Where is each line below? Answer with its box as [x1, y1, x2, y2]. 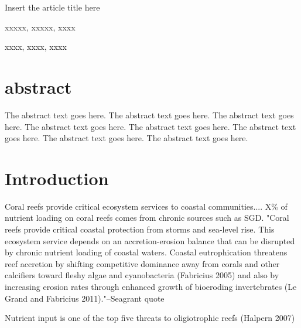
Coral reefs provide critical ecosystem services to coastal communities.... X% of [5, 200, 288, 212]
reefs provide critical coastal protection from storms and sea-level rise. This [5, 223, 275, 235]
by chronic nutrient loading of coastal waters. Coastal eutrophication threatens [5, 246, 288, 258]
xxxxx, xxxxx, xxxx [5, 20, 76, 33]
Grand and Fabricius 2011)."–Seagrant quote [5, 292, 165, 304]
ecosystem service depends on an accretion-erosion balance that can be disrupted [5, 234, 295, 247]
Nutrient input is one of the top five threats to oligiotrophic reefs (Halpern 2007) [5, 312, 295, 324]
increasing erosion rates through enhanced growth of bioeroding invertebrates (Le [5, 280, 297, 292]
